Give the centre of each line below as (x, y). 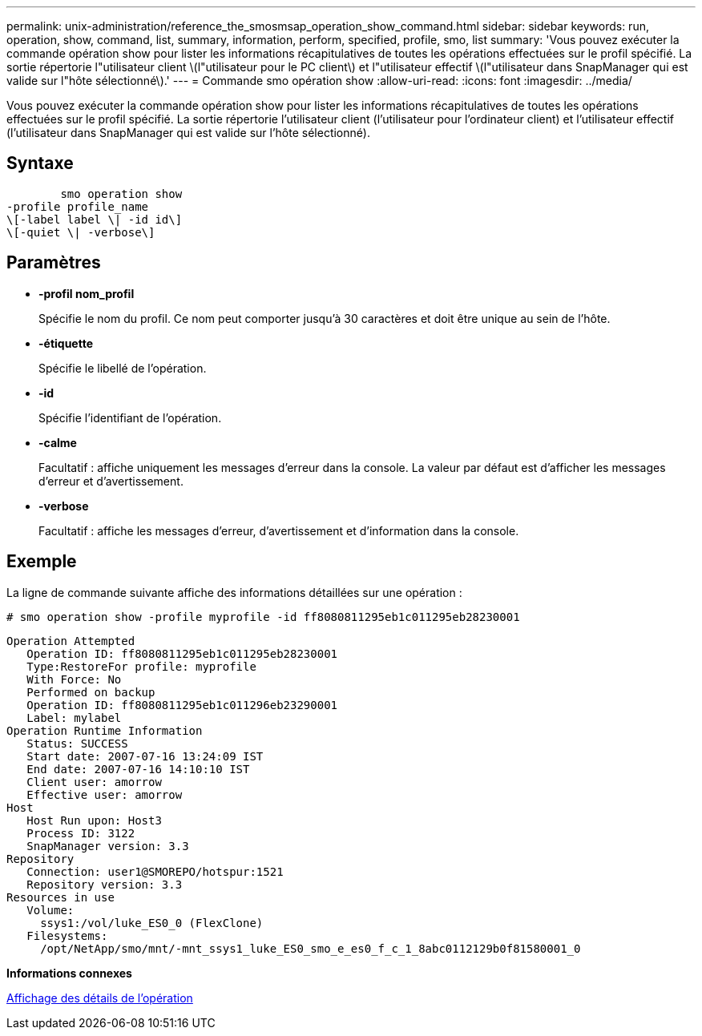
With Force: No (74, 679)
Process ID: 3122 (81, 833)
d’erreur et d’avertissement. (111, 481)
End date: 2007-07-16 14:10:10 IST (138, 769)
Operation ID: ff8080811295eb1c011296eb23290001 (182, 705)
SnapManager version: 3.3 (108, 846)
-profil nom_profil (87, 293)
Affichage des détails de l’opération (100, 998)
